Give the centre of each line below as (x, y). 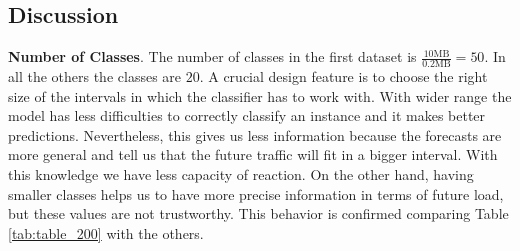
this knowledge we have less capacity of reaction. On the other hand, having (241, 174)
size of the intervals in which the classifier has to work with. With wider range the (260, 95)
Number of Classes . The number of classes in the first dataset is (212, 56)
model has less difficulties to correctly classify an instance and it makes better (247, 115)
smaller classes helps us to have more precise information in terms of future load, (256, 193)
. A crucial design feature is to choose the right (343, 76)
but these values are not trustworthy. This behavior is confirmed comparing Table (258, 213)
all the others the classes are (95, 76)
